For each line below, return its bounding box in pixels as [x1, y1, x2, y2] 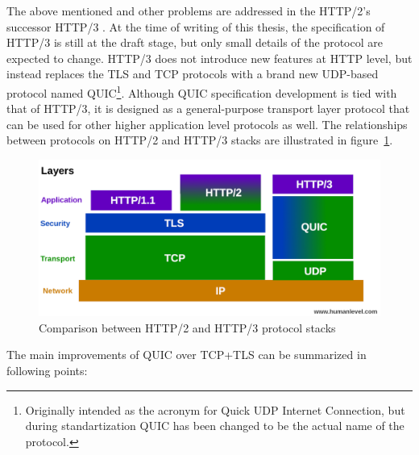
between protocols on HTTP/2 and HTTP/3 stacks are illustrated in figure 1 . [6, 131, 393, 148]
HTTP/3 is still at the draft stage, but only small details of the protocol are [6, 34, 383, 51]
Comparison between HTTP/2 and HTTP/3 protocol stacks [39, 319, 336, 336]
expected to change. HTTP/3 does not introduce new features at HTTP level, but [6, 49, 413, 66]
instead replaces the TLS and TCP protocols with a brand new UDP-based [6, 65, 379, 82]
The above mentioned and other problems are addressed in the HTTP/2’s [6, 2, 371, 19]
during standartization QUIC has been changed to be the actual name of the [25, 417, 404, 434]
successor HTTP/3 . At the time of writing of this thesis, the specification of [6, 18, 385, 35]
